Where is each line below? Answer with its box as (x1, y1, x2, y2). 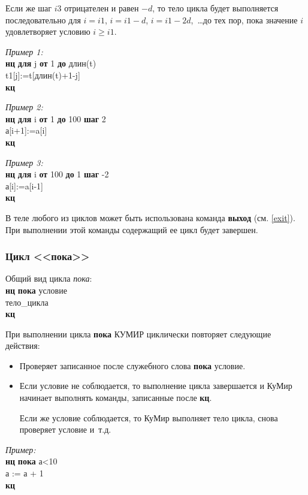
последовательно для (5, 13, 81, 26)
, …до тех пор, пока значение (191, 13, 298, 26)
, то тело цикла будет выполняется (152, 2, 279, 14)
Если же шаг (5, 2, 52, 14)
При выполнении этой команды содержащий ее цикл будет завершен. (5, 223, 258, 236)
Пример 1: (5, 45, 43, 58)
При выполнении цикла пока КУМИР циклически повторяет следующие (5, 327, 271, 340)
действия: (5, 339, 40, 352)
